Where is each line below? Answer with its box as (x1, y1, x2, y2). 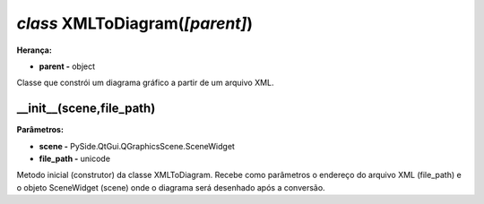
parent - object (39, 61, 96, 72)
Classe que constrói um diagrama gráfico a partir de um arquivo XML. (16, 77, 274, 89)
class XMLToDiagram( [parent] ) (16, 13, 254, 33)
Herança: (16, 45, 53, 55)
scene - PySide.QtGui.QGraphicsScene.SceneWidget (39, 140, 235, 151)
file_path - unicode (39, 153, 111, 165)
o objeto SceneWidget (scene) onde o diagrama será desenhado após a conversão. (16, 182, 326, 192)
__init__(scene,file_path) (16, 101, 156, 116)
